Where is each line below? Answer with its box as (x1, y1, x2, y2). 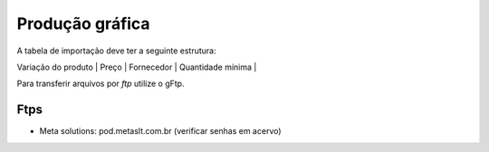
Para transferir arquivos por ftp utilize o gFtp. (16, 78, 185, 90)
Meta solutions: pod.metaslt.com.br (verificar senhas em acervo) (39, 126, 282, 137)
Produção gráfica (16, 14, 150, 33)
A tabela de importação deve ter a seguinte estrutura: (16, 45, 216, 56)
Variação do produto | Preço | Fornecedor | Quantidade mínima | (16, 62, 257, 72)
